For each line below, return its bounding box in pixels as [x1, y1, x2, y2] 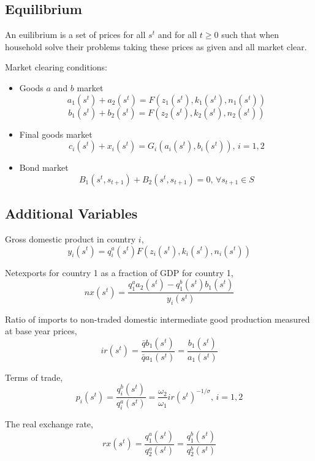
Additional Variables [5, 204, 138, 223]
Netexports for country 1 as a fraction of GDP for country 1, [5, 266, 233, 279]
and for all [157, 28, 197, 41]
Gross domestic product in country [5, 232, 136, 245]
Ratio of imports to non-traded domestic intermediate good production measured [5, 312, 310, 325]
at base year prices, [5, 324, 77, 337]
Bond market [19, 161, 69, 174]
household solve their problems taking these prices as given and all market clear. [5, 40, 307, 53]
